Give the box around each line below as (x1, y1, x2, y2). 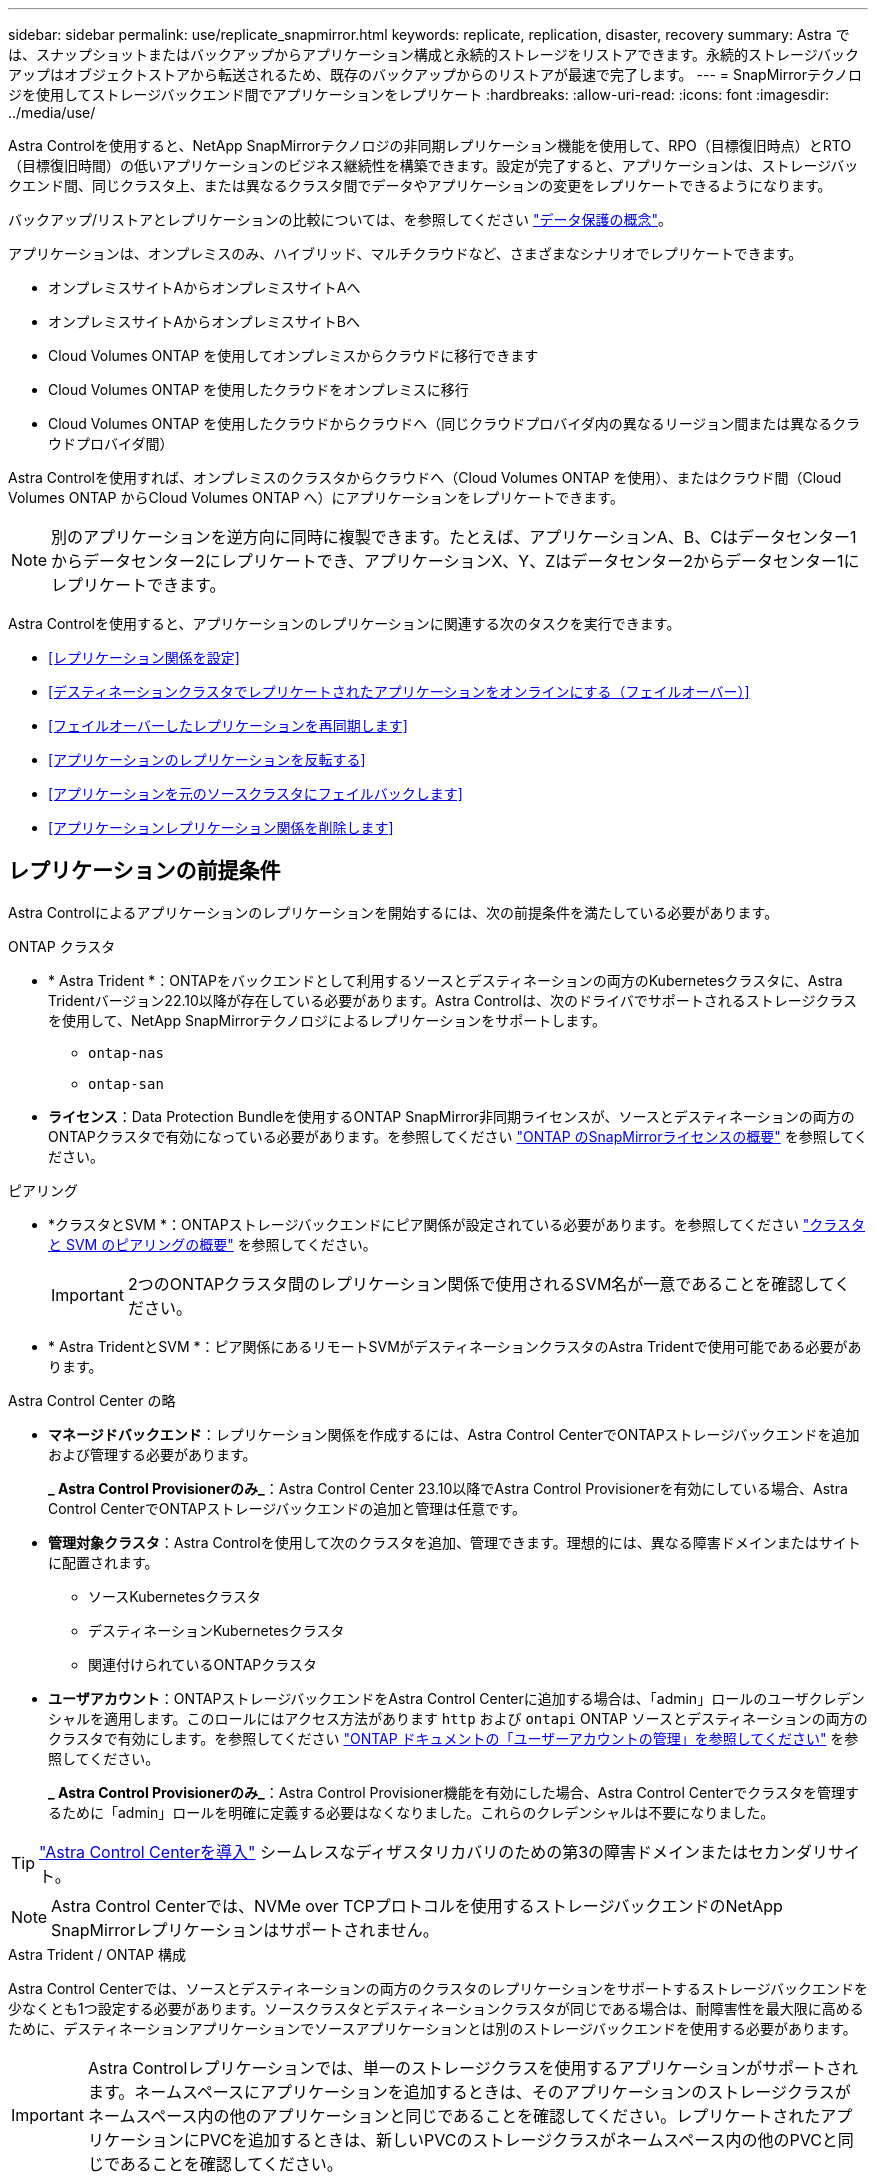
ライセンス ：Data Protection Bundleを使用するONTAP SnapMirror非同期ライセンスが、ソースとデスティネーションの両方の (48, 1107, 855, 1125)
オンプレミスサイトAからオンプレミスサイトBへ (48, 313, 360, 330)
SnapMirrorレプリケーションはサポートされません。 (51, 1919, 439, 1940)
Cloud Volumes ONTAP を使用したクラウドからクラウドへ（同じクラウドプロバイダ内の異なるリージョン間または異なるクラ (48, 415, 861, 432)
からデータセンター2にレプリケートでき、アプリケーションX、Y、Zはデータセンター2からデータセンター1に (51, 551, 860, 571)
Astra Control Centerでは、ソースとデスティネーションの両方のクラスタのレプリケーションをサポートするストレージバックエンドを (8, 1979, 868, 1997)
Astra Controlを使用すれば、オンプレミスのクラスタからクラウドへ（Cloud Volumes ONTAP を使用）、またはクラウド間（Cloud (8, 469, 842, 486)
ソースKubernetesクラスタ (88, 1587, 261, 1605)
